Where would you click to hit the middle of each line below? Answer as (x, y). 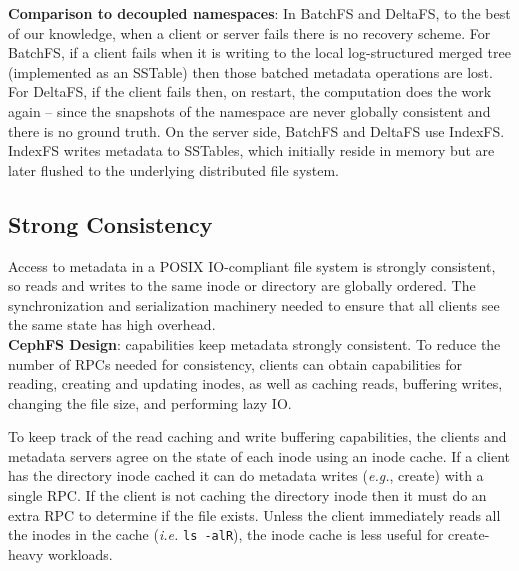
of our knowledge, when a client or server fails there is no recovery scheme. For (249, 32)
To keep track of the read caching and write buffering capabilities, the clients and (257, 436)
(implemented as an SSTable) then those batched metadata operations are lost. (250, 71)
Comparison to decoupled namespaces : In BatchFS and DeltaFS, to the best (259, 13)
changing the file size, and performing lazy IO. (150, 402)
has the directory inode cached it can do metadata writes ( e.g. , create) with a (246, 475)
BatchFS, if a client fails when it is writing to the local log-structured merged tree (259, 52)
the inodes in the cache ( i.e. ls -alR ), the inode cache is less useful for (226, 534)
